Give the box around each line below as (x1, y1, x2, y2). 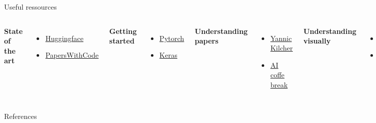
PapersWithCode (45, 50, 99, 60)
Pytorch (159, 32, 184, 43)
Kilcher (270, 43, 293, 53)
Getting (109, 25, 137, 36)
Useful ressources (4, 2, 57, 12)
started (109, 35, 135, 46)
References (4, 110, 37, 121)
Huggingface (45, 32, 84, 43)
